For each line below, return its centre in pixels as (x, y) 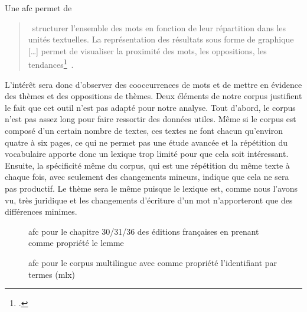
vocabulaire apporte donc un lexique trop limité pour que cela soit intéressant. (147, 154)
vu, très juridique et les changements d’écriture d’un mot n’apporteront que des (149, 200)
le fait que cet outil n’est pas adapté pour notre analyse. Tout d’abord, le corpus (150, 107)
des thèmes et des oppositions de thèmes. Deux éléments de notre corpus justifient (153, 96)
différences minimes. (41, 211)
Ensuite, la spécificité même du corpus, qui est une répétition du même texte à (147, 165)
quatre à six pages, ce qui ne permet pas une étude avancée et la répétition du (146, 142)
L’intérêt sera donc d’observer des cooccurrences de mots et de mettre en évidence (153, 84)
